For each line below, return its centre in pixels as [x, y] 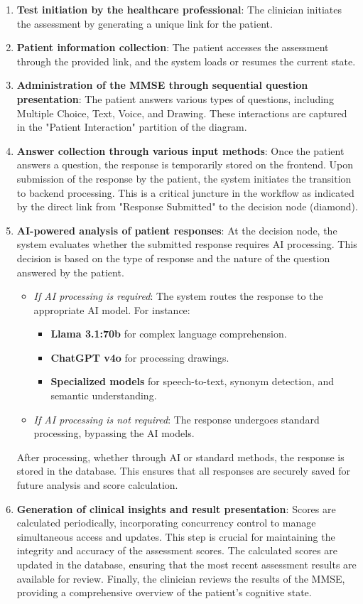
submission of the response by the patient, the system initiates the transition [184, 178]
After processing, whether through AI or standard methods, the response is [180, 457]
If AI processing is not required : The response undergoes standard [177, 419]
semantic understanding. [104, 395]
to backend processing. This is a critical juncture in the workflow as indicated [185, 192]
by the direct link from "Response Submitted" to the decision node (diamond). [187, 206]
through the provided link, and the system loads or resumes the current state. [186, 61]
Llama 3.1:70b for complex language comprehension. [169, 334]
